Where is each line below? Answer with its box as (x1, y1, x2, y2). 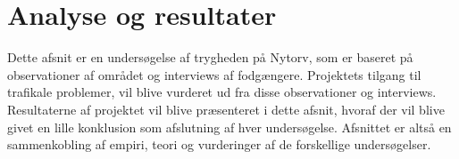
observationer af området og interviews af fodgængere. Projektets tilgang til (7, 65, 421, 83)
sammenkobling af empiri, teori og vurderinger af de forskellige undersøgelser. (7, 135, 431, 154)
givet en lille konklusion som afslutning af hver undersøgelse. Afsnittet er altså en (7, 117, 452, 136)
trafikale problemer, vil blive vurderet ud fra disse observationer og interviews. (7, 83, 437, 101)
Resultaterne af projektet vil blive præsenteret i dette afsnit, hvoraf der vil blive (7, 99, 445, 118)
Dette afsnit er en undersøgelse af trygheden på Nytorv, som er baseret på (7, 48, 413, 67)
